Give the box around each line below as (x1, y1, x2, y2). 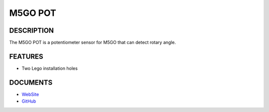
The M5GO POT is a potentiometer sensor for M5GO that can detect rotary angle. (9, 40, 176, 46)
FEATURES (9, 52, 43, 60)
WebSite (21, 91, 39, 97)
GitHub (21, 98, 36, 104)
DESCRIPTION (9, 26, 54, 35)
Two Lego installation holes (21, 65, 78, 71)
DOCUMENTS (9, 78, 53, 87)
